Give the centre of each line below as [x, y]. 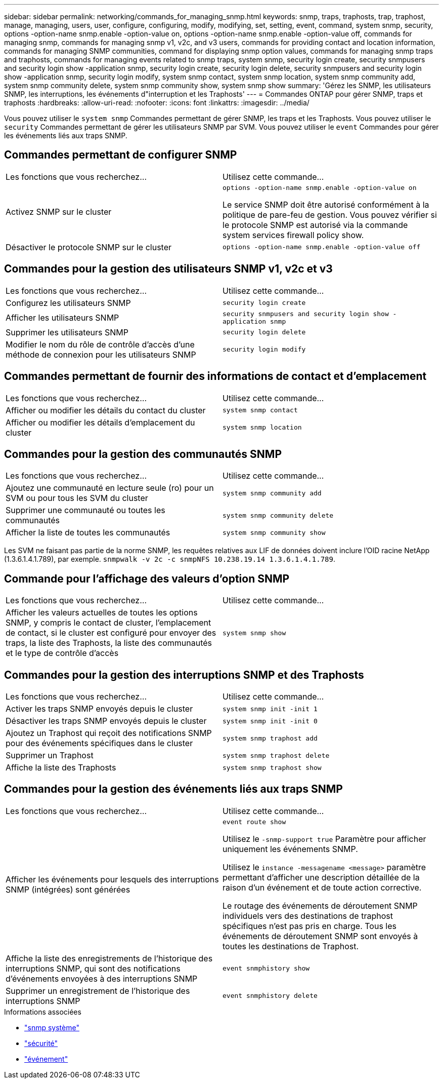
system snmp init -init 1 [270, 709]
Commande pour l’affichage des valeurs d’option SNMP [147, 578]
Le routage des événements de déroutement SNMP [320, 905]
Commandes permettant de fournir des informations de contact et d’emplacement [215, 376]
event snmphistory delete [270, 996]
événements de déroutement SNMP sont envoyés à [320, 936]
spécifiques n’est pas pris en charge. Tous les [310, 926]
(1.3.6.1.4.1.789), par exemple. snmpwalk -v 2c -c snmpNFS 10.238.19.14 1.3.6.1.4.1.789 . [170, 559]
